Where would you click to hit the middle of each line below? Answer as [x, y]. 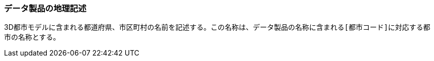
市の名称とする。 [32, 37]
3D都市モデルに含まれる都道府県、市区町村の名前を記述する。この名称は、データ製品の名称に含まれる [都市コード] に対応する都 [217, 27]
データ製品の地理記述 [45, 8]
